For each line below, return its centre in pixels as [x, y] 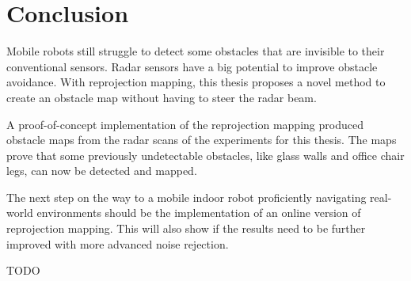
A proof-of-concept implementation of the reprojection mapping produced [185, 124]
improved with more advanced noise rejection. [118, 243]
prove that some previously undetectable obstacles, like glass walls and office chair [205, 155]
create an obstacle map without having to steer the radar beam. [162, 97]
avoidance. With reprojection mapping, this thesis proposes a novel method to [196, 82]
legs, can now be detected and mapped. [102, 171]
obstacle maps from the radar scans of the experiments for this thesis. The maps [202, 140]
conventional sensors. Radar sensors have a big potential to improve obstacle [192, 66]
